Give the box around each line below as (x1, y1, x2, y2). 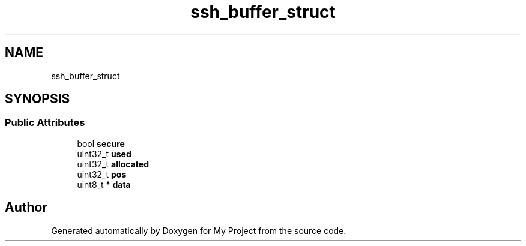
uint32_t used (77, 148, 131, 159)
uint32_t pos (77, 169, 127, 179)
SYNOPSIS (5, 91, 70, 107)
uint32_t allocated (77, 158, 149, 169)
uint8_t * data (77, 179, 131, 190)
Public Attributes (5, 116, 85, 129)
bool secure (77, 138, 125, 149)
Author (5, 200, 47, 215)
